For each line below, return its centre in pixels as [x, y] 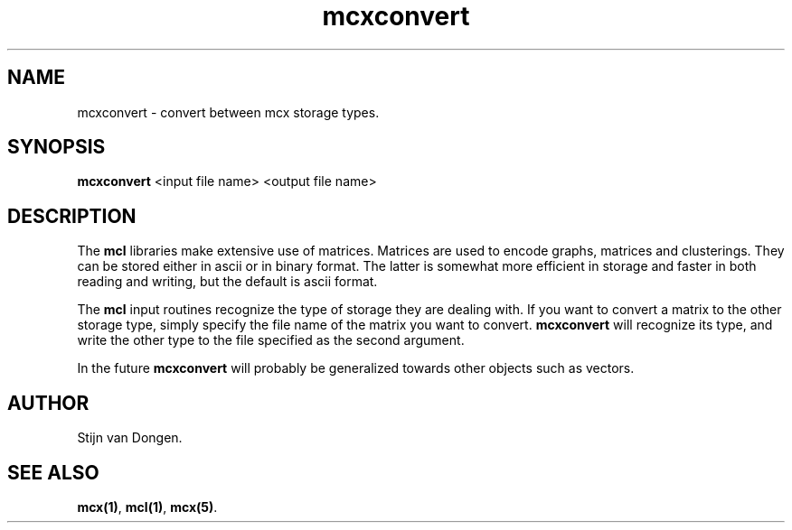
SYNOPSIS [57, 147]
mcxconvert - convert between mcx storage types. [228, 112]
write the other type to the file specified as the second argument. [271, 340]
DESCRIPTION [72, 216]
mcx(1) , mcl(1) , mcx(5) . [147, 507]
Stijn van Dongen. [130, 438]
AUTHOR [48, 403]
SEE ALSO [53, 472]
